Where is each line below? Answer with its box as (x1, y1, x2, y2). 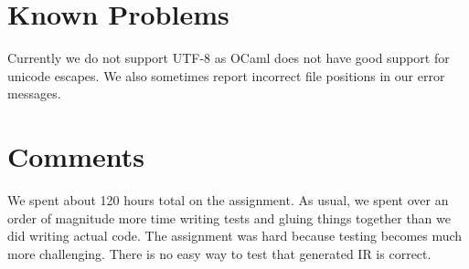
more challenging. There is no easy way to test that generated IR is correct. (7, 243, 432, 263)
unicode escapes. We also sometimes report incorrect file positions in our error (7, 66, 445, 85)
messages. (7, 84, 61, 103)
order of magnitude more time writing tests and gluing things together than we (7, 208, 451, 227)
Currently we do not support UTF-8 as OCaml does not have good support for (7, 48, 450, 67)
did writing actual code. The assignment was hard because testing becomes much (7, 226, 463, 245)
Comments (7, 138, 144, 175)
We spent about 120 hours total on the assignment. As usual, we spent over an (7, 191, 449, 210)
